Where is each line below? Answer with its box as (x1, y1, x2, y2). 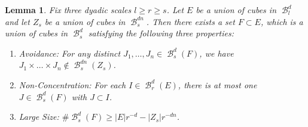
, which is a (260, 15, 303, 27)
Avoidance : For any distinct (19, 47, 121, 59)
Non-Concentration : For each (19, 78, 126, 91)
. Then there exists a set (146, 15, 235, 27)
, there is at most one (178, 78, 257, 91)
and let (5, 15, 30, 27)
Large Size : (19, 110, 59, 123)
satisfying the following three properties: (88, 27, 234, 39)
